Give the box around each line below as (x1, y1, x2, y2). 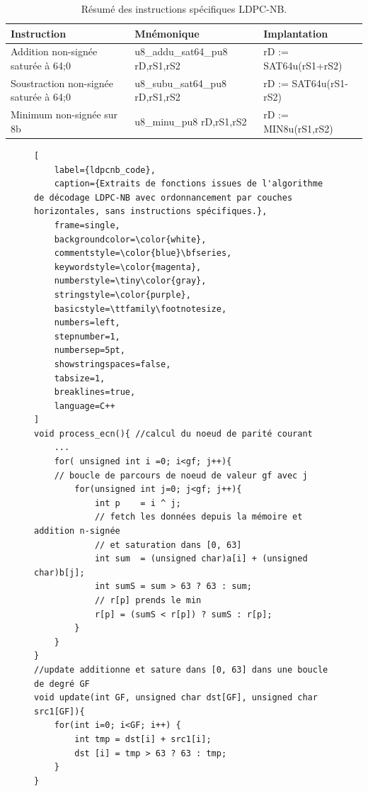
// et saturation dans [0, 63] (94, 539, 242, 550)
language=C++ (54, 400, 115, 411)
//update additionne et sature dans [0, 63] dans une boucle (34, 664, 328, 675)
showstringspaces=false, (54, 359, 171, 369)
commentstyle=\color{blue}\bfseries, (54, 248, 232, 259)
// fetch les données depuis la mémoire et (94, 512, 303, 522)
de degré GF (34, 678, 90, 689)
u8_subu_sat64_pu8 (134, 75, 226, 90)
